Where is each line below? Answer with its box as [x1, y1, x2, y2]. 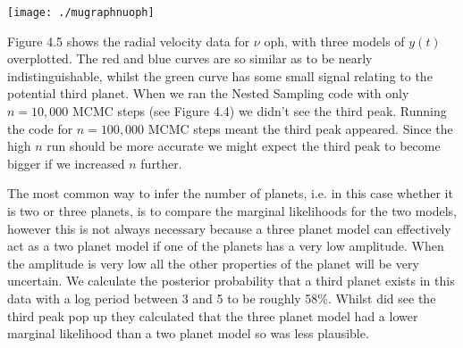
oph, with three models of [264, 31, 405, 50]
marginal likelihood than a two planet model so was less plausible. [7, 324, 369, 343]
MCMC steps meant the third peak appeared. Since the [147, 119, 453, 137]
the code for [7, 119, 73, 137]
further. [140, 153, 182, 172]
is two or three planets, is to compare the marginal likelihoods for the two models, [7, 202, 457, 220]
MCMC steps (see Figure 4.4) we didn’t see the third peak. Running [72, 102, 447, 120]
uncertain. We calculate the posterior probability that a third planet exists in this [7, 271, 455, 290]
